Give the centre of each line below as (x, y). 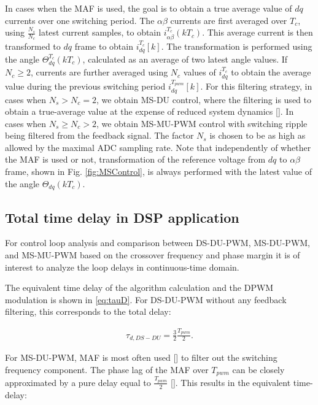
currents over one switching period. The (80, 20)
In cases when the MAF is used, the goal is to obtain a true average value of (149, 8)
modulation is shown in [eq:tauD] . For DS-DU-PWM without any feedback (146, 299)
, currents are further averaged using (99, 72)
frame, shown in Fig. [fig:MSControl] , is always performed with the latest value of (159, 172)
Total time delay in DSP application (122, 217)
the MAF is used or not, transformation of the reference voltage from (135, 159)
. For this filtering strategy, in (256, 86)
